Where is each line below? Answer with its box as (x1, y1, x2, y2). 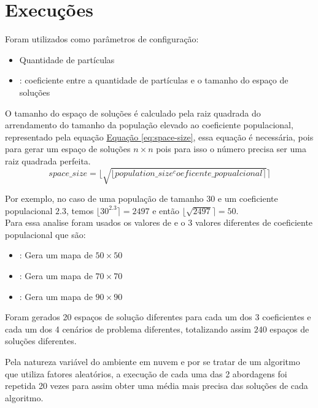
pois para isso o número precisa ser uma (156, 142, 306, 155)
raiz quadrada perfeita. (5, 154, 91, 167)
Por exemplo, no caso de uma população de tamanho (5, 192, 204, 205)
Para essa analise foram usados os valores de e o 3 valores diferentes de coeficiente (5, 216, 313, 229)
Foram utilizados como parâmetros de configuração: (5, 33, 199, 45)
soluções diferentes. (5, 334, 77, 347)
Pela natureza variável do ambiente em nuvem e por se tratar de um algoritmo (5, 355, 300, 368)
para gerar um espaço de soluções (5, 142, 131, 155)
